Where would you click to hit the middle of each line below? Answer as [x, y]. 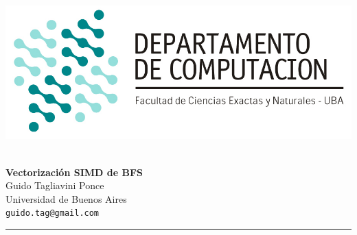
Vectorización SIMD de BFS [74, 172]
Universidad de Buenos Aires [66, 198]
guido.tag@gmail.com [53, 213]
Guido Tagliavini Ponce [55, 185]
